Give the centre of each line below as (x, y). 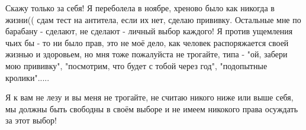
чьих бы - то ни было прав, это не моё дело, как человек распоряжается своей (147, 42)
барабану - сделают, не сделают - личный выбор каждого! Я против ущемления (149, 31)
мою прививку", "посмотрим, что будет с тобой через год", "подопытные (136, 65)
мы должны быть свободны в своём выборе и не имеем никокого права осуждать (152, 108)
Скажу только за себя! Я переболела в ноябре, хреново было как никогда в (140, 8)
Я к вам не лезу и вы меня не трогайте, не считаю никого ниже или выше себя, (149, 97)
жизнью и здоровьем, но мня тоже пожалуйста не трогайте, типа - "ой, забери (146, 54)
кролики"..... (28, 77)
